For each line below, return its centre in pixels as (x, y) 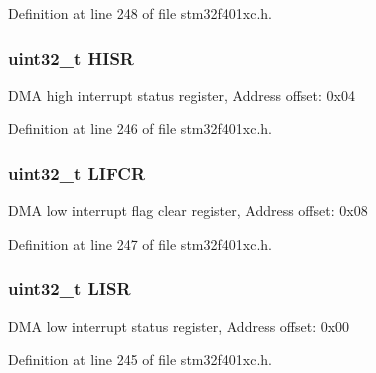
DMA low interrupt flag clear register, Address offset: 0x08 (188, 210)
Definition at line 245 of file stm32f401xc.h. (140, 359)
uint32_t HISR (71, 57)
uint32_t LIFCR (77, 172)
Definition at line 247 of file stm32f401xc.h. (140, 243)
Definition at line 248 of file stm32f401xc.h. (140, 13)
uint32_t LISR (69, 288)
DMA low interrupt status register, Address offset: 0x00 (179, 325)
